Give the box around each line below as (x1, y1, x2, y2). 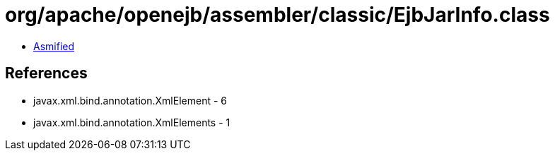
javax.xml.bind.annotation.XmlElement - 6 (33, 94, 227, 107)
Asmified (33, 40, 75, 52)
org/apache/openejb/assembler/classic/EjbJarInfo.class (5, 3, 550, 27)
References (5, 64, 88, 83)
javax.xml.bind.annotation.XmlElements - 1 (33, 116, 230, 128)
